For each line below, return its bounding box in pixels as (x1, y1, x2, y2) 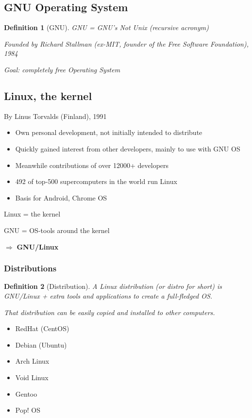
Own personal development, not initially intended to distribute (15, 127, 202, 137)
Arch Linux (15, 356, 50, 366)
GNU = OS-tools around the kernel (4, 225, 110, 235)
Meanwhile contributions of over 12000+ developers (15, 160, 169, 170)
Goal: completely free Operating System (4, 64, 120, 74)
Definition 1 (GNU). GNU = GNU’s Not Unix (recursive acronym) (4, 22, 209, 33)
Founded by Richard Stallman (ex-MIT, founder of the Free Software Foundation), (4, 38, 249, 49)
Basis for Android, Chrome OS (15, 192, 107, 202)
